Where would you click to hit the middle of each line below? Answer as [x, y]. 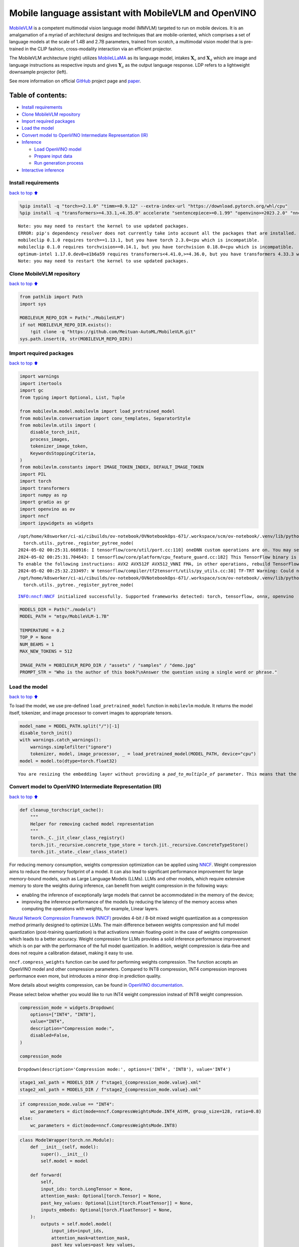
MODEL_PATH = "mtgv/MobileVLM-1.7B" [65, 617]
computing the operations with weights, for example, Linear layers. [90, 909]
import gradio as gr [45, 502]
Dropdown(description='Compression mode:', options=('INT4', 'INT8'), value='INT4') [125, 1069]
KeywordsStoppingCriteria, [63, 453]
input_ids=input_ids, [77, 1231]
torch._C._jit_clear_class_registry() [77, 838]
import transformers [45, 488]
